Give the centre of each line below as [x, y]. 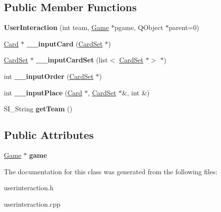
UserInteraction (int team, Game [56, 27]
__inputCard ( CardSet [64, 43]
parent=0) [184, 27]
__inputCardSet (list [72, 60]
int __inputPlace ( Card [43, 92]
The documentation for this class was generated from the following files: [111, 171]
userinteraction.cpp [32, 204]
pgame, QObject [139, 27]
